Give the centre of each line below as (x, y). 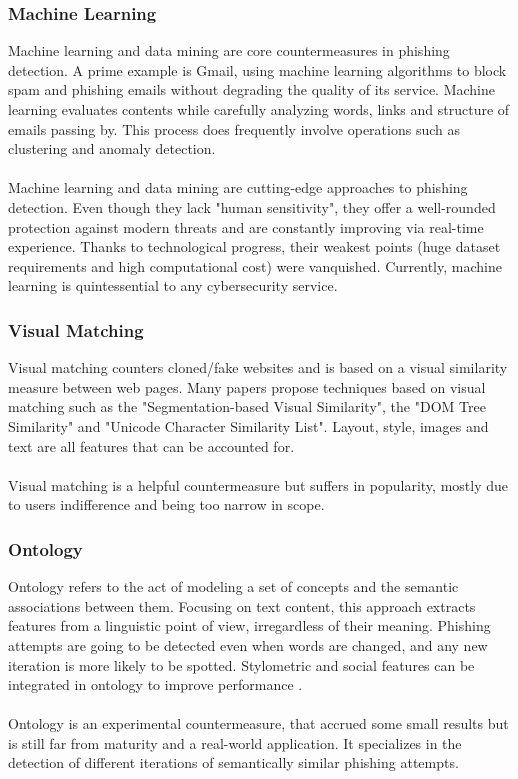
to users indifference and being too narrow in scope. (166, 504)
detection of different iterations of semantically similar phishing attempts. (233, 762)
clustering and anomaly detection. (112, 148)
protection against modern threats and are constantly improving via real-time (246, 226)
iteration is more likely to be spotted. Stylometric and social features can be (241, 664)
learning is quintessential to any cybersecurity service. (173, 285)
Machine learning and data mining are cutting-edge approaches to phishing (238, 187)
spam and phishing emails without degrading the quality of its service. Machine (251, 89)
